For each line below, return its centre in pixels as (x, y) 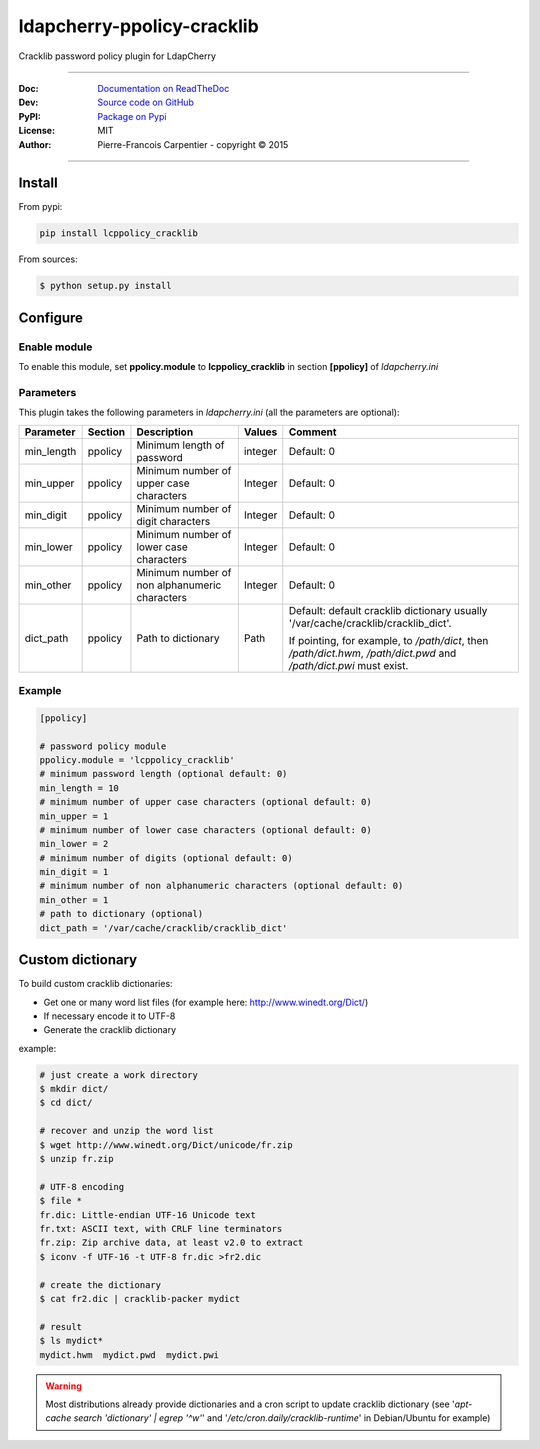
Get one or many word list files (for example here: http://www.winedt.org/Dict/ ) (206, 1002)
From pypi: (40, 207)
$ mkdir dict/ (74, 1089)
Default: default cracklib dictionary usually (388, 610)
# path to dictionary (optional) (121, 914)
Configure (51, 317)
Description (165, 432)
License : (36, 131)
